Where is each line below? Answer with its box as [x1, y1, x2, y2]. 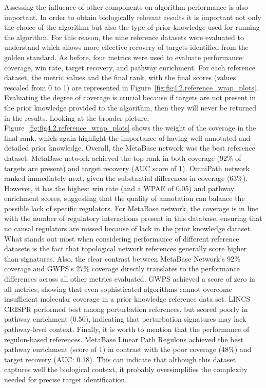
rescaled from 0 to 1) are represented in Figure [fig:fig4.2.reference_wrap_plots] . [4, 82, 258, 93]
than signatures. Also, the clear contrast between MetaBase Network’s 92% [4, 253, 241, 264]
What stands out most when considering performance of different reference [4, 233, 239, 244]
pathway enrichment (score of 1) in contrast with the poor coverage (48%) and [4, 344, 252, 355]
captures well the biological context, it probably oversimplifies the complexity [4, 364, 248, 375]
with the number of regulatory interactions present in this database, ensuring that [4, 213, 262, 224]
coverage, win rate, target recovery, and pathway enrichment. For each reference [4, 62, 255, 72]
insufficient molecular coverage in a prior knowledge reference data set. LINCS [4, 293, 251, 304]
